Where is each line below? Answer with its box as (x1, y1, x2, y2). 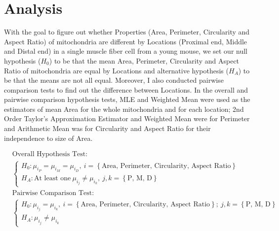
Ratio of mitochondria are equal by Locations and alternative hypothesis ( (4, 65, 229, 75)
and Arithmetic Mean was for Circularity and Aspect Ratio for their (4, 123, 211, 133)
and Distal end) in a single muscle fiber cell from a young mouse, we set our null (4, 46, 247, 56)
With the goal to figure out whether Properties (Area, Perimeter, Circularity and (4, 27, 250, 37)
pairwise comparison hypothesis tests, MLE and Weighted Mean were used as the (4, 94, 250, 104)
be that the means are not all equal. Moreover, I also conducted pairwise (4, 75, 224, 85)
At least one (34, 174, 71, 182)
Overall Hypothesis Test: (12, 151, 88, 158)
